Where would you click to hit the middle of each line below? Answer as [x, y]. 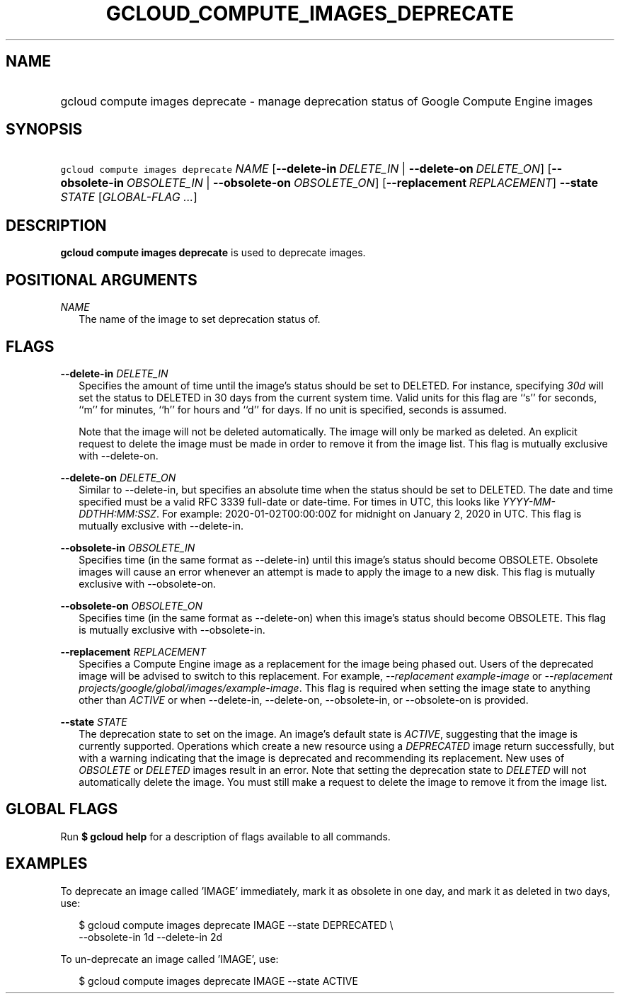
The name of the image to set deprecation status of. [200, 319]
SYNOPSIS [44, 130]
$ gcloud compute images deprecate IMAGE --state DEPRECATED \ [236, 925]
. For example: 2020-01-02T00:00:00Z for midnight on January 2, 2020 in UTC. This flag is [369, 513]
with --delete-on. [119, 455]
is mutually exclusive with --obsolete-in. [172, 629]
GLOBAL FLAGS [62, 809]
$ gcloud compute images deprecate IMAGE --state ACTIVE [218, 981]
